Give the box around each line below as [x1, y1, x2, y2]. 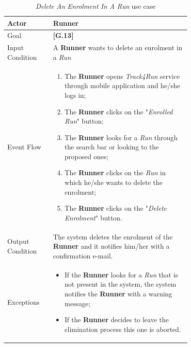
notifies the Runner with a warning [64, 288, 173, 298]
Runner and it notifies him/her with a [53, 241, 170, 251]
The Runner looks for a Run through [64, 132, 178, 142]
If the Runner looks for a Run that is [64, 269, 178, 279]
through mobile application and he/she [64, 80, 180, 91]
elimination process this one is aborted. [64, 324, 181, 334]
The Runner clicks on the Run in [64, 167, 166, 178]
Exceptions [7, 296, 40, 307]
